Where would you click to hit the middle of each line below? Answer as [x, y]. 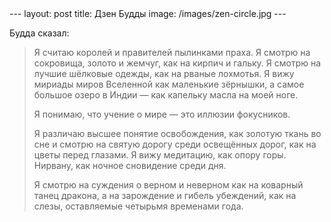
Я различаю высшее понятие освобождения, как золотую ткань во [177, 133]
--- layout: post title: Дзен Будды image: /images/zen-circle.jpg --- [148, 13]
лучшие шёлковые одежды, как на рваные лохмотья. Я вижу [164, 73]
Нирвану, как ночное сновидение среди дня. [130, 165]
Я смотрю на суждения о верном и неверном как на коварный [168, 185]
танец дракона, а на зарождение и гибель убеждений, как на [165, 195]
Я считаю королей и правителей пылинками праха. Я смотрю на [172, 52]
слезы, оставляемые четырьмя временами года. [138, 206]
